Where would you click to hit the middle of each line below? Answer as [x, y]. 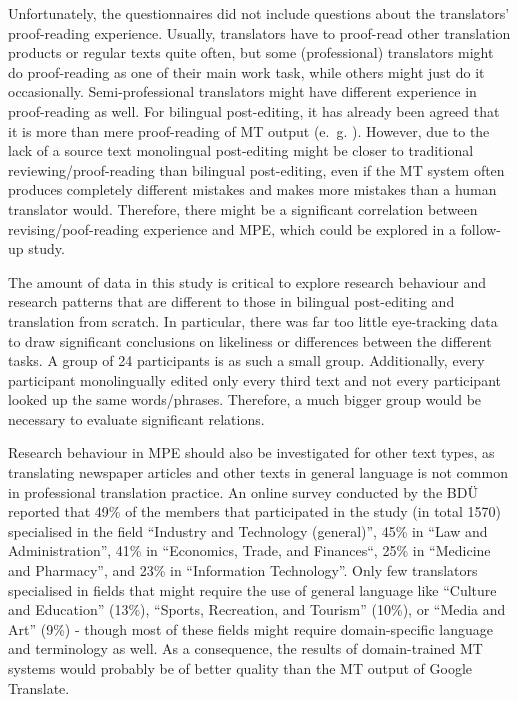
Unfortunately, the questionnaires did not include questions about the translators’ [259, 13]
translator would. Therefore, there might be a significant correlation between [243, 208]
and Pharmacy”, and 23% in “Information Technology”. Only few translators [243, 570]
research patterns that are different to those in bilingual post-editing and [231, 301]
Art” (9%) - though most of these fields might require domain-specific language [250, 628]
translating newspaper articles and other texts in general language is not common [258, 472]
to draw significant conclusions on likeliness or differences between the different [250, 340]
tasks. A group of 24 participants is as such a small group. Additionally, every [246, 360]
